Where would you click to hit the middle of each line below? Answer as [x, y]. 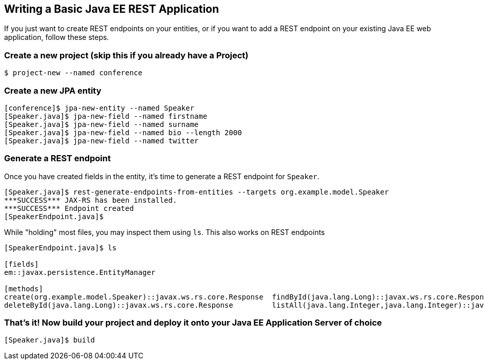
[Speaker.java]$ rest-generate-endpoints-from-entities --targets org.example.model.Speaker [197, 192]
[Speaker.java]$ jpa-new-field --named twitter [102, 141]
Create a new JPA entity [53, 90]
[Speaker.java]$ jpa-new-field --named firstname [106, 116]
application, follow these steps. [57, 37]
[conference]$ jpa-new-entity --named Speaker [99, 108]
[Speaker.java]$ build [50, 340]
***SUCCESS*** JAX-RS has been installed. [91, 200]
